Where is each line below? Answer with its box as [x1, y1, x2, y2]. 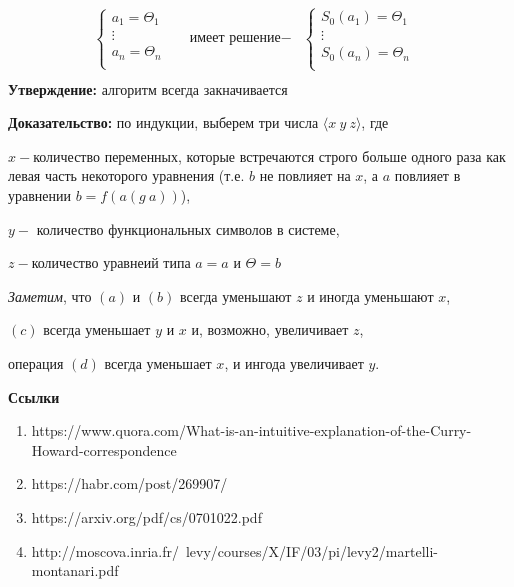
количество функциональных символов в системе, [36, 218, 340, 239]
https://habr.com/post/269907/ [31, 473, 228, 494]
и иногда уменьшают [307, 285, 434, 306]
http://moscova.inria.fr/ [31, 540, 179, 561]
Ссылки [8, 386, 60, 407]
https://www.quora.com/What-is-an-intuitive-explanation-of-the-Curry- [31, 420, 472, 441]
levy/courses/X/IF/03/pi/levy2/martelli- [185, 540, 439, 561]
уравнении [8, 185, 72, 206]
